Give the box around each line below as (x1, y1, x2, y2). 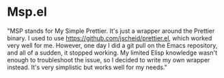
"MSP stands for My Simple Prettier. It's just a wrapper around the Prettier (7, 27, 215, 35)
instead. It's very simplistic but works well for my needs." (7, 63, 167, 71)
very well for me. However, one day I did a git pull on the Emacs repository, (7, 41, 218, 49)
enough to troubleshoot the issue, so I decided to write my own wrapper (7, 55, 210, 64)
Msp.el (7, 4, 48, 20)
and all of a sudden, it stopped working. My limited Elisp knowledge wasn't (7, 49, 217, 57)
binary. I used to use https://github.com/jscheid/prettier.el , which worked (7, 34, 212, 42)
